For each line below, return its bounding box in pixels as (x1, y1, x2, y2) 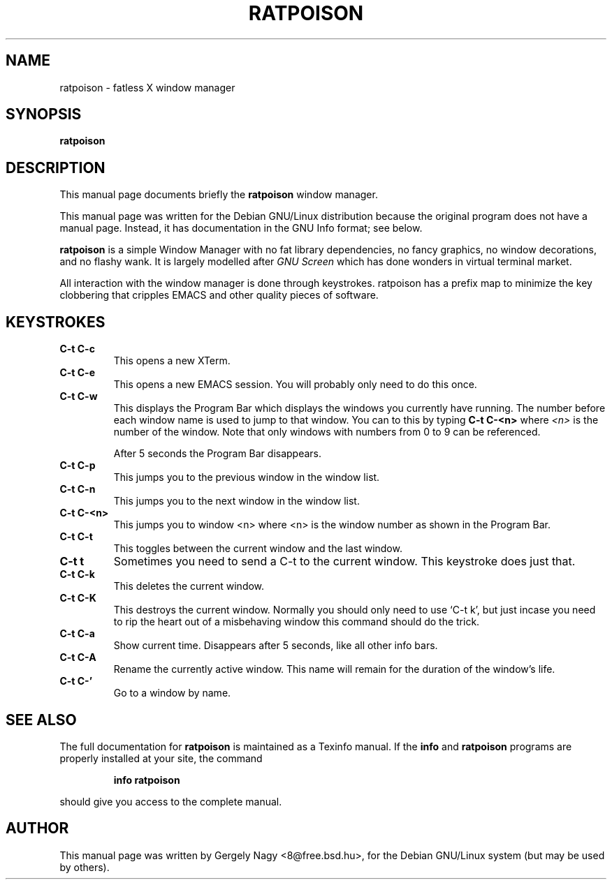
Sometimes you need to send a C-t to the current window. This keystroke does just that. (113, 554, 576, 569)
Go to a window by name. (113, 687, 231, 699)
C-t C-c (59, 343, 95, 355)
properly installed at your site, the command (59, 752, 263, 764)
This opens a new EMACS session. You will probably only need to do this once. (113, 378, 477, 391)
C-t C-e (59, 366, 95, 379)
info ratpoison (113, 773, 180, 786)
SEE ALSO (6, 711, 77, 729)
